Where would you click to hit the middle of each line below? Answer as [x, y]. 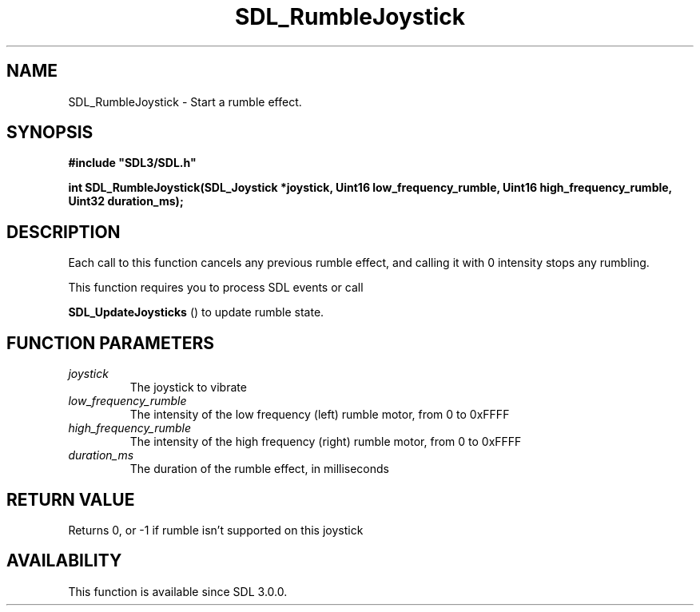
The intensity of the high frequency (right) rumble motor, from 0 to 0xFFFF [326, 442]
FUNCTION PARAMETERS [110, 343]
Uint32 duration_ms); [126, 201]
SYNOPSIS [50, 133]
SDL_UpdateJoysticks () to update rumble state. [196, 312]
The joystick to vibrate [188, 387]
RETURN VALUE [71, 499]
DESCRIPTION [64, 232]
